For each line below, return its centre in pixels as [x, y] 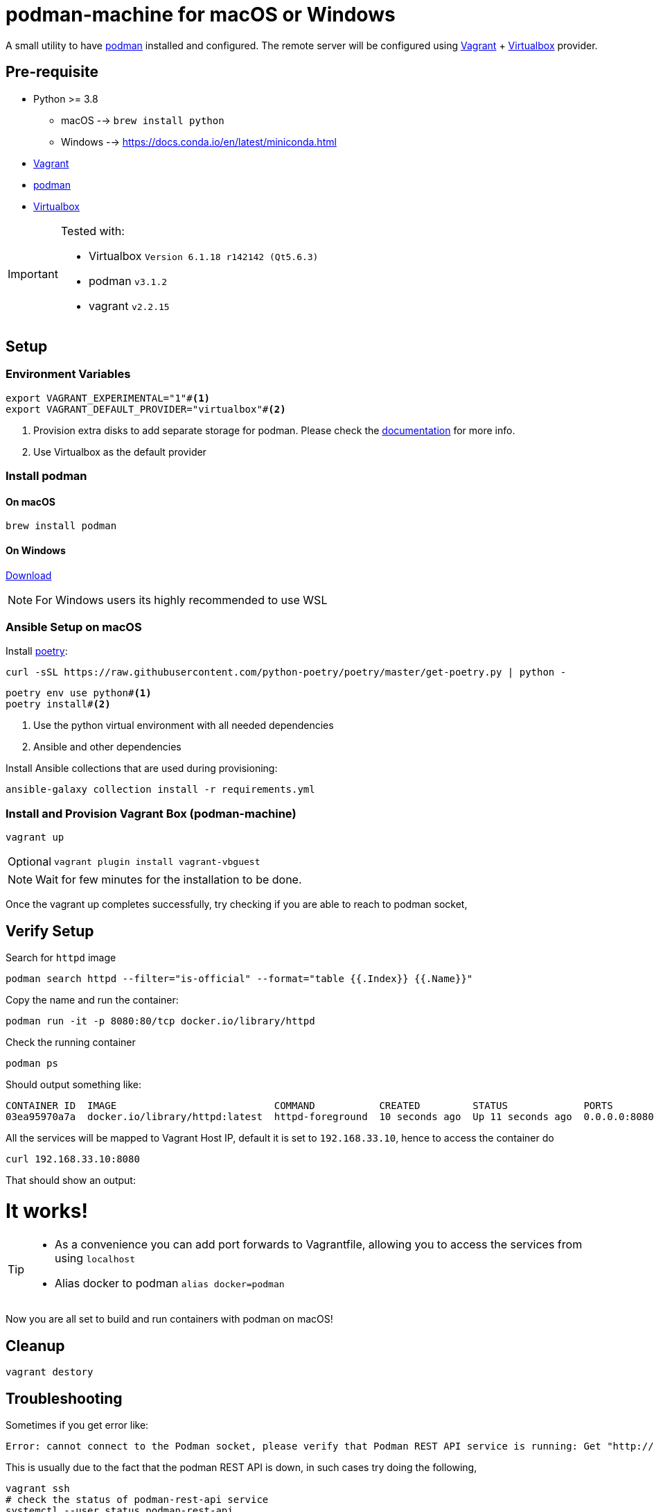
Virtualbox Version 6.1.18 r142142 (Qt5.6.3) [203, 256]
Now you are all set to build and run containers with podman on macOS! [169, 1319]
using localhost [95, 1258]
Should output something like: [74, 1084]
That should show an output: [71, 1180]
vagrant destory [50, 1372]
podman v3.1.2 [128, 281]
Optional [30, 862]
